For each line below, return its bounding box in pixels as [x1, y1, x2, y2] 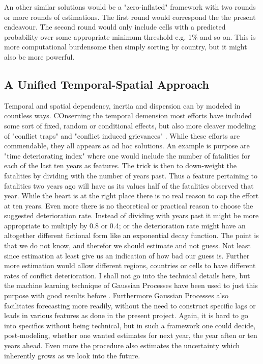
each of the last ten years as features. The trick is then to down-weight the [4, 160, 237, 171]
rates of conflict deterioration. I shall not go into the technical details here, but [4, 270, 250, 280]
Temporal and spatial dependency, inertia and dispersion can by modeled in [4, 100, 241, 111]
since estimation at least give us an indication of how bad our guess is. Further [4, 250, 250, 261]
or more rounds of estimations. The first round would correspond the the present [4, 11, 256, 22]
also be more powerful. [4, 51, 75, 62]
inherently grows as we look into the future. [4, 350, 140, 360]
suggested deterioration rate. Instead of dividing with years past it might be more [4, 210, 259, 221]
